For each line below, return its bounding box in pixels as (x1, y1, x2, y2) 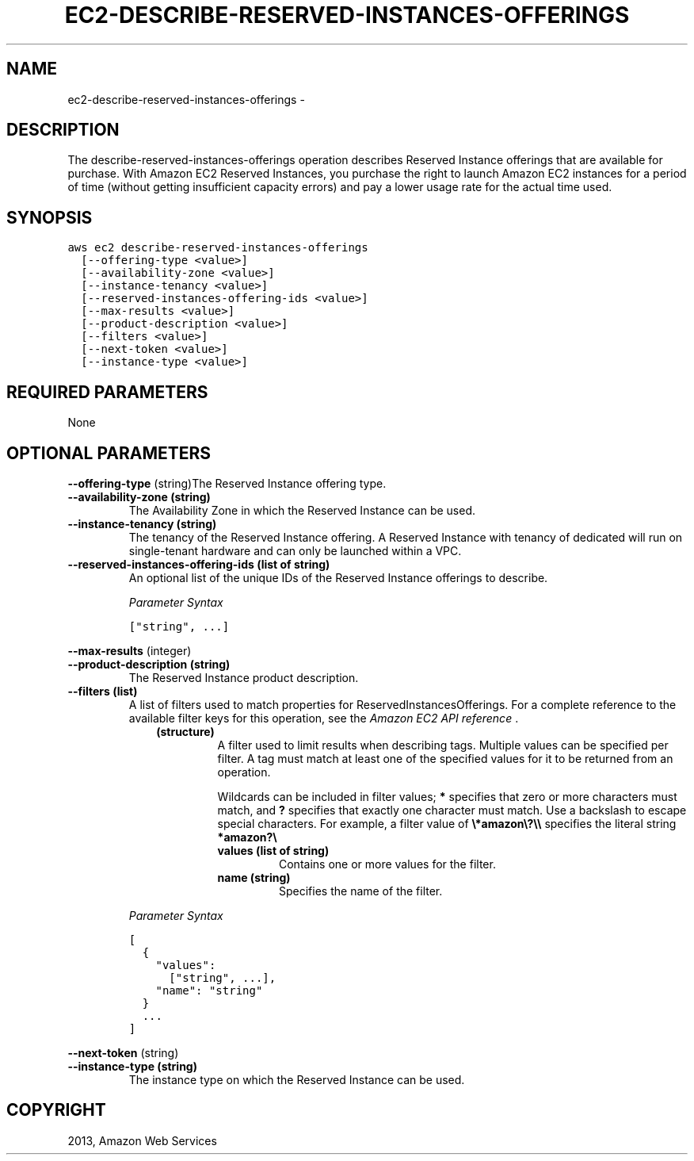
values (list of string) (217, 843, 330, 857)
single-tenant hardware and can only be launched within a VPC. (128, 543, 462, 558)
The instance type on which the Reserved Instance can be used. (128, 1072, 465, 1086)
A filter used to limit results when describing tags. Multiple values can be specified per (217, 738, 669, 752)
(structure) (156, 724, 215, 738)
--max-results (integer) (67, 643, 192, 657)
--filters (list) (67, 684, 138, 698)
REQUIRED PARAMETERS (6, 381, 208, 402)
